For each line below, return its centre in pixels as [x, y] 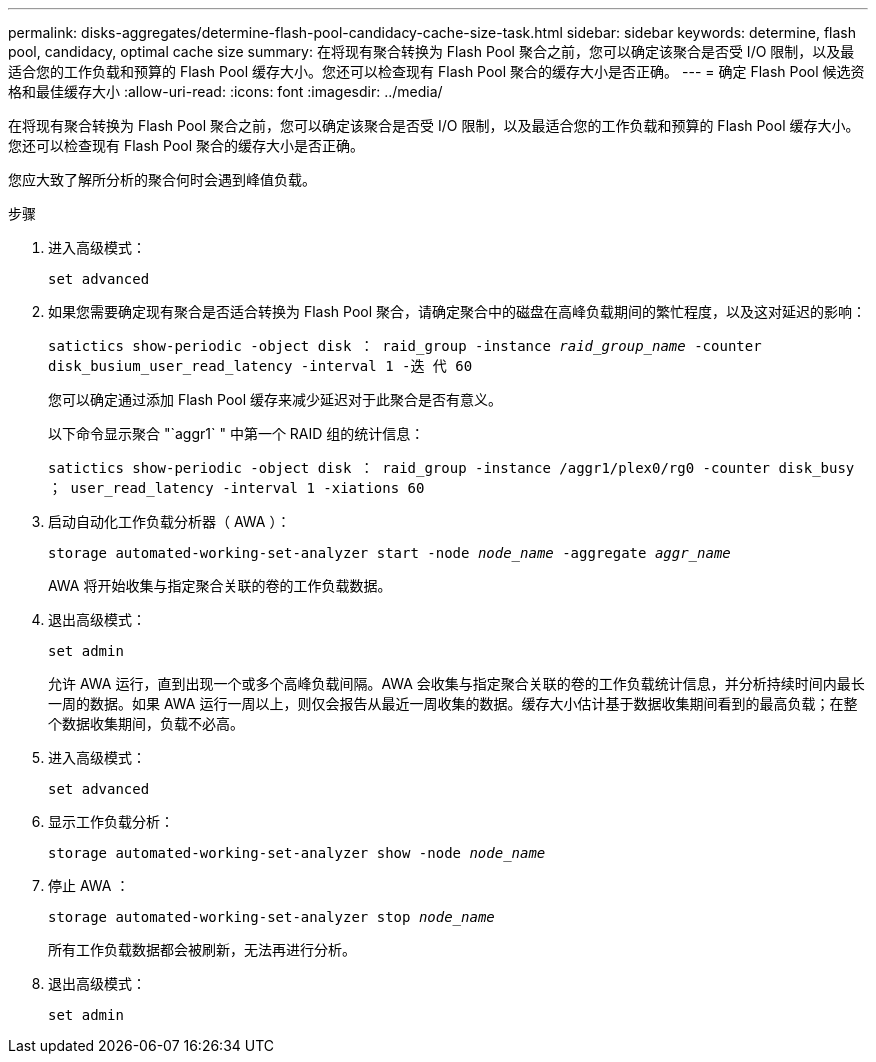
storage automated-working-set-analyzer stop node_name [271, 917]
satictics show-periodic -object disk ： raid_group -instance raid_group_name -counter [405, 346]
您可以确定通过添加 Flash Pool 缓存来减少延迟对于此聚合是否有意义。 [275, 399]
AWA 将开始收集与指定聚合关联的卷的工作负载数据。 [220, 585]
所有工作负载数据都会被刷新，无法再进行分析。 [202, 949]
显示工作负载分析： [111, 821]
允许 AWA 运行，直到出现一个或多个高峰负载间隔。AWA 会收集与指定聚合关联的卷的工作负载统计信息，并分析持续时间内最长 [456, 683]
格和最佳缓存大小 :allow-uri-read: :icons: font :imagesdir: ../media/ [225, 91]
